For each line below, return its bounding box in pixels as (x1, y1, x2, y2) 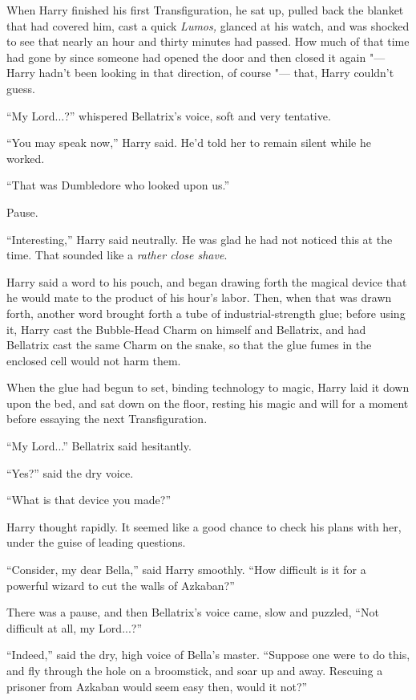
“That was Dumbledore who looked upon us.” (6, 177, 230, 193)
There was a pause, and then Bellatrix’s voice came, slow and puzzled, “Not (6, 604, 379, 621)
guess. (6, 79, 35, 96)
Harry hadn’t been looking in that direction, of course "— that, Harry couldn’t (6, 64, 394, 81)
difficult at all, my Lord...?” (6, 619, 143, 636)
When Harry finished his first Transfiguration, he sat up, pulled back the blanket (6, 2, 404, 18)
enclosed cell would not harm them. (6, 352, 181, 368)
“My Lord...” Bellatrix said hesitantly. (6, 437, 192, 454)
